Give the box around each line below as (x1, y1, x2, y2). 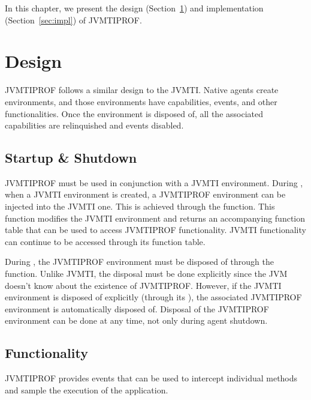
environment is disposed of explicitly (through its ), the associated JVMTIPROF (5, 291, 302, 303)
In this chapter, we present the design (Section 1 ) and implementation (5, 2, 264, 14)
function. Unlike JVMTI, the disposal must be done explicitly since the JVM (5, 267, 288, 280)
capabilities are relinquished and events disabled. (5, 119, 184, 132)
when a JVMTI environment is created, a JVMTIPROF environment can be (5, 188, 286, 201)
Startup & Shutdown (5, 148, 137, 167)
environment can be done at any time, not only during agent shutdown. (5, 314, 268, 327)
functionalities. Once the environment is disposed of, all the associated (5, 107, 264, 120)
